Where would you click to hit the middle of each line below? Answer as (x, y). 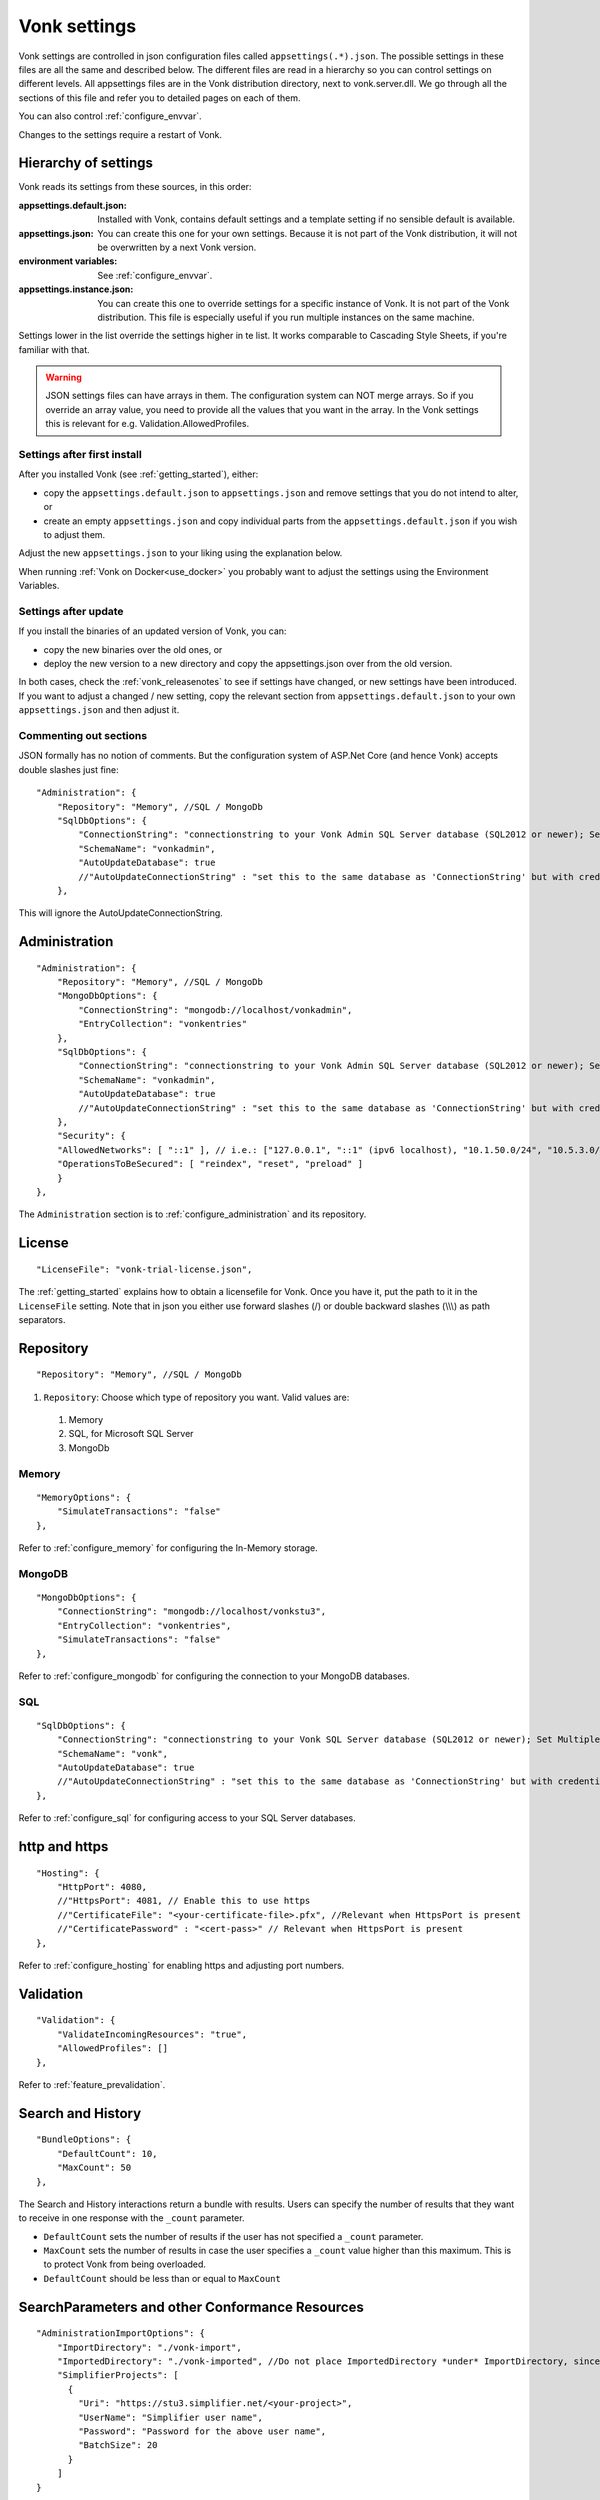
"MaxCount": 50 (94, 2168)
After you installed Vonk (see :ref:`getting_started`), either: (138, 474)
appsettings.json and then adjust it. (99, 710)
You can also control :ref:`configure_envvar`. (110, 116)
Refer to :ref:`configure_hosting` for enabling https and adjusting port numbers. (181, 1965)
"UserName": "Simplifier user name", (171, 2417)
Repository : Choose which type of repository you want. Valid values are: (196, 1397)
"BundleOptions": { (84, 2139)
